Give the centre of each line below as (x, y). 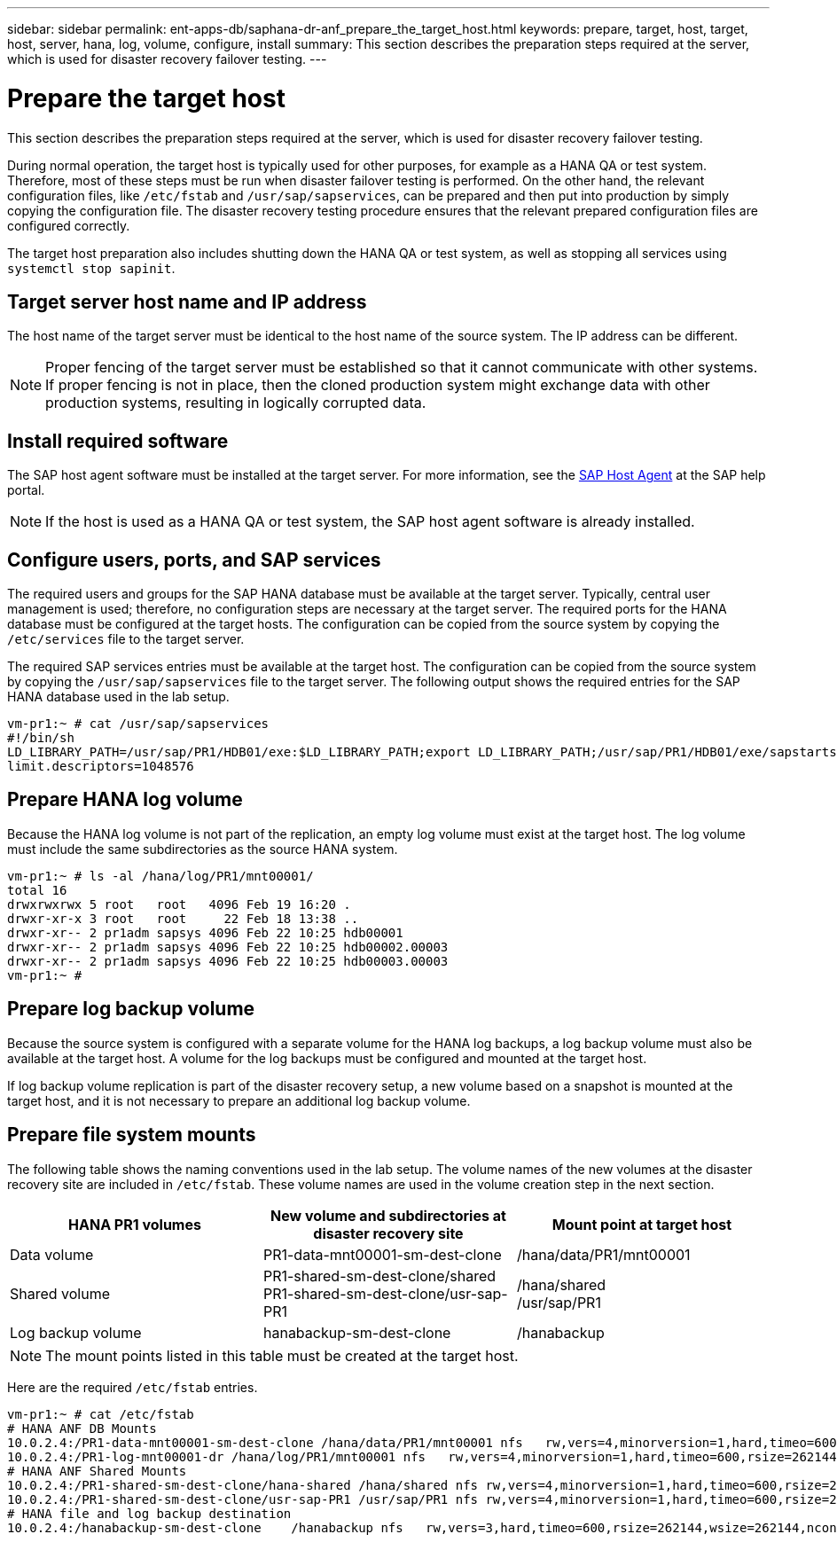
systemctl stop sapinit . (91, 268)
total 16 (37, 890)
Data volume (52, 1254)
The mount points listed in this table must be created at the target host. (282, 1355)
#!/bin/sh (41, 738)
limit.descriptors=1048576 (101, 767)
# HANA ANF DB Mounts (82, 1428)
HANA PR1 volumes (135, 1224)
